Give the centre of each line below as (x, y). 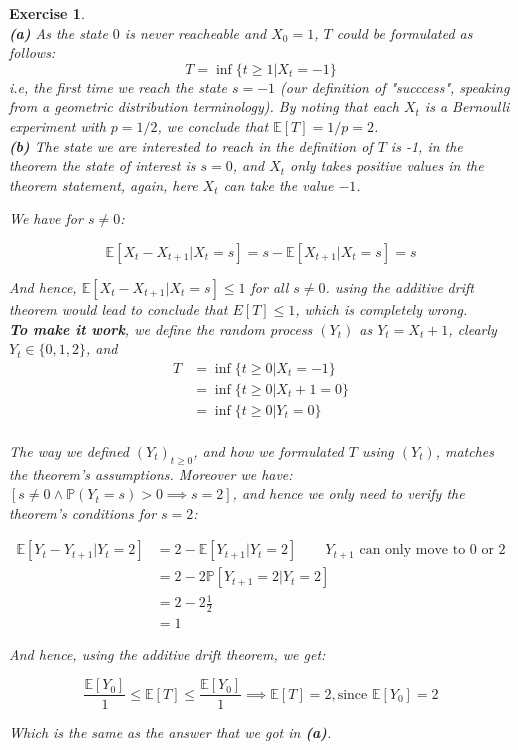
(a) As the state (58, 32)
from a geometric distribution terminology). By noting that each (204, 106)
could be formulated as (404, 32)
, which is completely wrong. (381, 308)
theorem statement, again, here (103, 184)
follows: (32, 52)
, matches (465, 450)
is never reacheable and (195, 32)
